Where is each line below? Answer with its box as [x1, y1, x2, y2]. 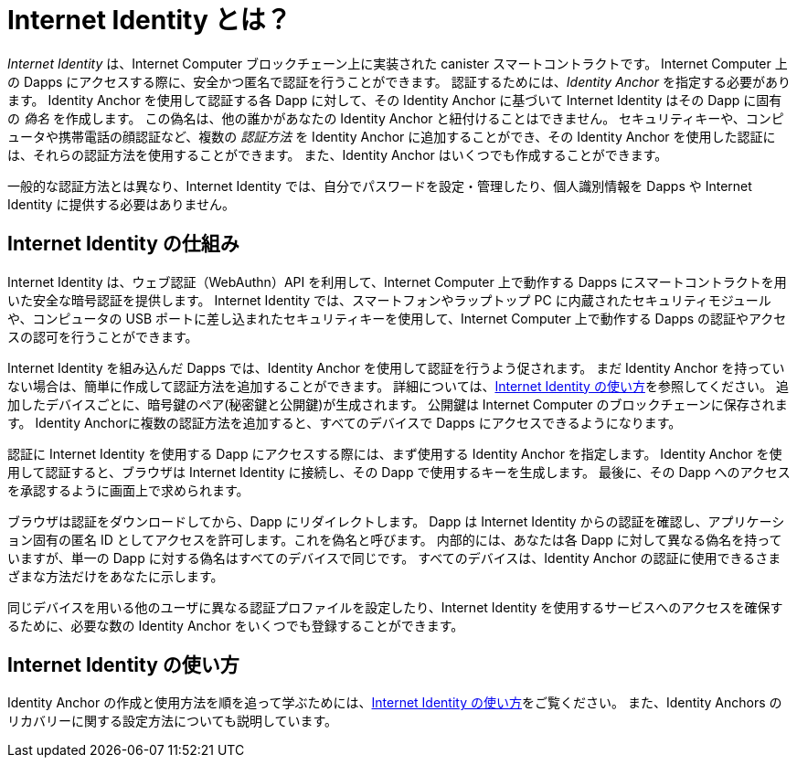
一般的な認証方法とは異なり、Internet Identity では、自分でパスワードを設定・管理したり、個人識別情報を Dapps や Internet [7, 177, 752, 194]
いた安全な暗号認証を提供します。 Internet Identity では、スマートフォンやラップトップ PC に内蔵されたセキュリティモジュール [7, 292, 771, 308]
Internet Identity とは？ [7, 5, 292, 36]
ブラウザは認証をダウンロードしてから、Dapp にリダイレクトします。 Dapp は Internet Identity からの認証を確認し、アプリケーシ [7, 513, 785, 529]
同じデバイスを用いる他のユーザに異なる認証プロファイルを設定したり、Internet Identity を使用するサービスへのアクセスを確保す [7, 599, 783, 615]
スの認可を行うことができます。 [7, 328, 198, 345]
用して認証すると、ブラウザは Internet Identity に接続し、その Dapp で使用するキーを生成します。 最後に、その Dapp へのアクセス [7, 463, 791, 480]
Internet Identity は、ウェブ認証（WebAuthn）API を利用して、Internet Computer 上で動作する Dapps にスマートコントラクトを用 [7, 273, 787, 290]
